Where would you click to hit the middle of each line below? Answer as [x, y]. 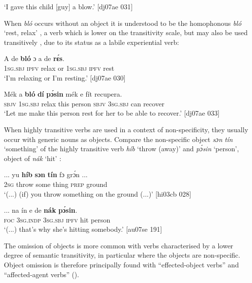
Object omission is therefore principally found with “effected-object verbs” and [121, 265]
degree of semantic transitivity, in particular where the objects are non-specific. [122, 255]
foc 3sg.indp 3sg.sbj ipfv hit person [57, 219]
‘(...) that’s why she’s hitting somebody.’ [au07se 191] [83, 229]
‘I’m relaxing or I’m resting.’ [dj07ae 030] [65, 77]
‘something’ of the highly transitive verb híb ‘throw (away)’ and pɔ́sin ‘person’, [122, 149]
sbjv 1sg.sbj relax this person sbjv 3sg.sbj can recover [84, 103]
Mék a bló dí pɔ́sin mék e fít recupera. [63, 94]
